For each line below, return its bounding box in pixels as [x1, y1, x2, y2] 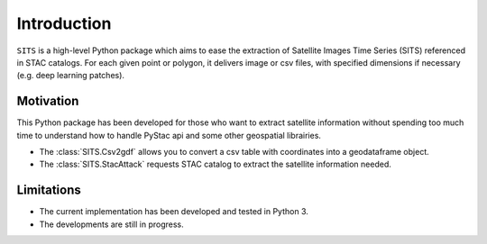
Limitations [16, 183, 81, 198]
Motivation [16, 94, 79, 109]
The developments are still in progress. [39, 219, 184, 230]
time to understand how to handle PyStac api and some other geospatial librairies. [16, 130, 322, 140]
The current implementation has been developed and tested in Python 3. [39, 206, 308, 217]
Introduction [16, 14, 112, 33]
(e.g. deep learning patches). [16, 70, 125, 81]
